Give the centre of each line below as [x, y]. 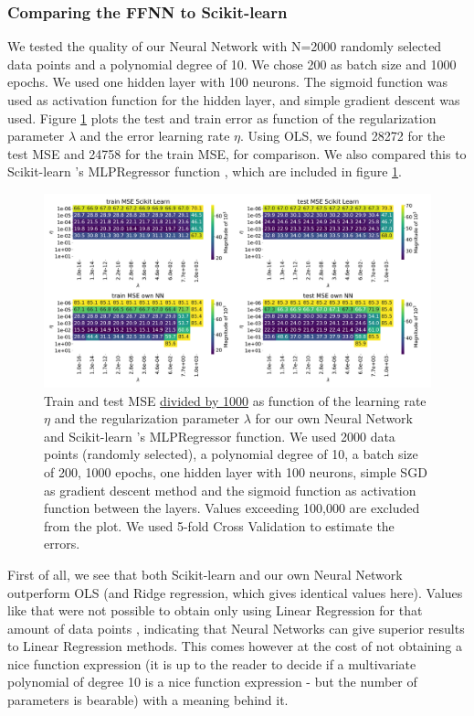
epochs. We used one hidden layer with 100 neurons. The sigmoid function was [227, 82]
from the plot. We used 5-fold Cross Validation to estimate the [219, 525]
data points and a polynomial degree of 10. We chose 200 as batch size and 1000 [232, 64]
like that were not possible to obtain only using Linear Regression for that [215, 610]
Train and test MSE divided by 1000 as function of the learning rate [235, 400]
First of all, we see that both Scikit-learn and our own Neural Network [205, 574]
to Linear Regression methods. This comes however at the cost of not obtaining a [235, 646]
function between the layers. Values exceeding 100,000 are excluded [232, 508]
